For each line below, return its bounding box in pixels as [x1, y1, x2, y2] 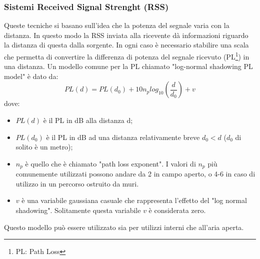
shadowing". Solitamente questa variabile [15, 205, 141, 215]
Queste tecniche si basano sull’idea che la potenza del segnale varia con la [4, 20, 229, 30]
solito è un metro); [15, 141, 73, 152]
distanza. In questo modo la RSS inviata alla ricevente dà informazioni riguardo [4, 29, 248, 40]
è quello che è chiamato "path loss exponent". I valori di [25, 158, 196, 168]
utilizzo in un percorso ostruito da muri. [15, 178, 139, 188]
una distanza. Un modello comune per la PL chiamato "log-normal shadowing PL [4, 61, 253, 71]
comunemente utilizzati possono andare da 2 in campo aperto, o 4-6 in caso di [15, 168, 255, 179]
